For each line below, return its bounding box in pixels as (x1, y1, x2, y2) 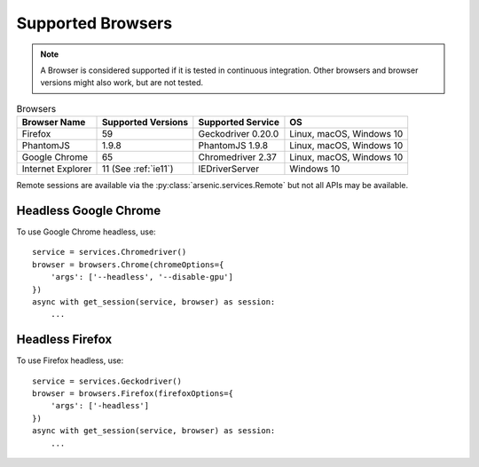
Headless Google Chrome (16, 202, 161, 218)
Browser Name (21, 116, 86, 129)
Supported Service (198, 116, 279, 129)
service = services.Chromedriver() (32, 247, 187, 257)
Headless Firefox (16, 332, 113, 347)
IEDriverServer (198, 162, 260, 175)
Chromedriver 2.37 (198, 151, 277, 163)
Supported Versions (101, 116, 189, 129)
